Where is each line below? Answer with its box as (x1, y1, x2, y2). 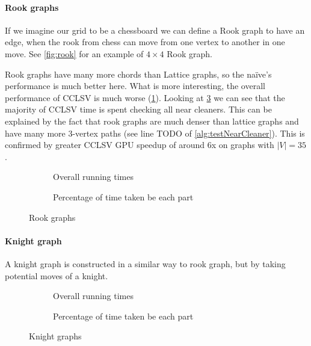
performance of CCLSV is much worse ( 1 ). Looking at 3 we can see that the (5, 91, 285, 103)
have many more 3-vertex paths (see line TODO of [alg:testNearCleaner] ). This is (5, 126, 305, 139)
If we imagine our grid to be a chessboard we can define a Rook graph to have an (5, 23, 305, 36)
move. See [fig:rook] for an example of (5, 47, 144, 60)
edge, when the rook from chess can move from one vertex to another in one (5, 36, 285, 48)
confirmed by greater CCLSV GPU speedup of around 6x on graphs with (5, 138, 274, 151)
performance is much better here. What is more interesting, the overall (5, 79, 265, 92)
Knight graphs (29, 330, 82, 342)
